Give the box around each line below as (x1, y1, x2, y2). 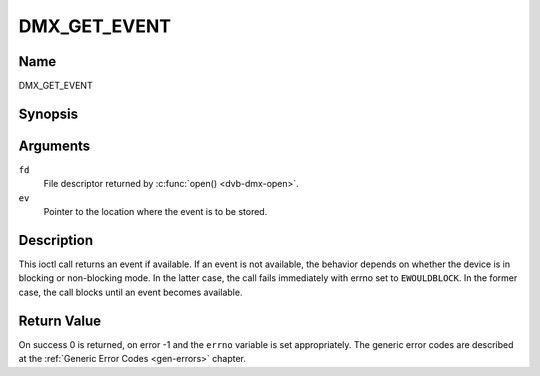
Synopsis (18, 105, 79, 122)
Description (18, 231, 94, 249)
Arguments (18, 137, 91, 154)
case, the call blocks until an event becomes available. (18, 286, 243, 298)
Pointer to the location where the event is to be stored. (43, 206, 268, 218)
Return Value (18, 312, 102, 329)
